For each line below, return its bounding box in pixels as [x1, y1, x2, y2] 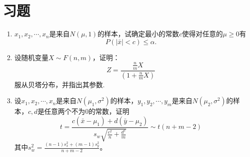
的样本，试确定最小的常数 [97, 29, 179, 39]
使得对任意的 [182, 29, 223, 39]
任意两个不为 [44, 106, 85, 116]
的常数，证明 [88, 106, 130, 116]
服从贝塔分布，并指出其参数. [14, 79, 105, 89]
